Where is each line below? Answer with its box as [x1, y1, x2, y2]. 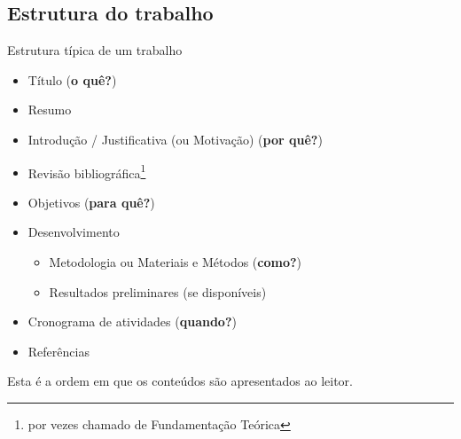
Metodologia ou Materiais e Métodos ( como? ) [49, 253, 302, 271]
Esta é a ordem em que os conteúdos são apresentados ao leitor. [7, 372, 353, 390]
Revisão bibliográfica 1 [27, 161, 146, 182]
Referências [27, 341, 90, 360]
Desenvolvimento [27, 223, 120, 241]
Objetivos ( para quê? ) [27, 192, 155, 211]
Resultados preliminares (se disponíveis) [49, 282, 267, 301]
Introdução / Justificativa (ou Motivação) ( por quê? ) [27, 129, 323, 148]
